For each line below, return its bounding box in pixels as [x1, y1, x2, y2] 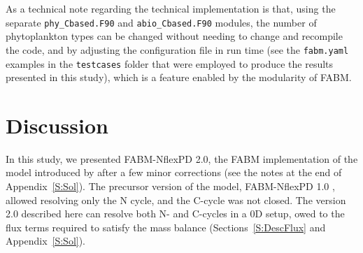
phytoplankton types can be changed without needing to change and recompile [6, 29, 343, 43]
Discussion [6, 110, 108, 139]
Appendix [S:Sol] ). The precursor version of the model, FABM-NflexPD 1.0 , [6, 179, 335, 194]
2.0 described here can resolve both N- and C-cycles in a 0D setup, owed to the [6, 206, 345, 221]
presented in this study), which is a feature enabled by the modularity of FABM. [6, 70, 352, 85]
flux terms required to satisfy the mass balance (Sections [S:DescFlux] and [6, 219, 326, 234]
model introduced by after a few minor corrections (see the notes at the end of [6, 165, 342, 180]
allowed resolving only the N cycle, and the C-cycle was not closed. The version [6, 192, 346, 207]
